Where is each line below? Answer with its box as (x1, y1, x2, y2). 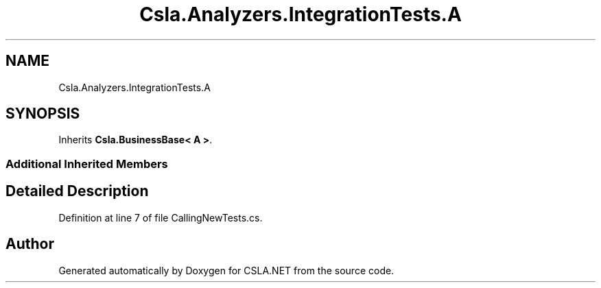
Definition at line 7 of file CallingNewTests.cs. (58, 211, 263, 224)
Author (5, 235, 54, 253)
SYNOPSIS (5, 105, 80, 123)
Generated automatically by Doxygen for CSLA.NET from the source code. (58, 264, 394, 276)
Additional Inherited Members (5, 156, 168, 171)
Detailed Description (5, 182, 149, 200)
